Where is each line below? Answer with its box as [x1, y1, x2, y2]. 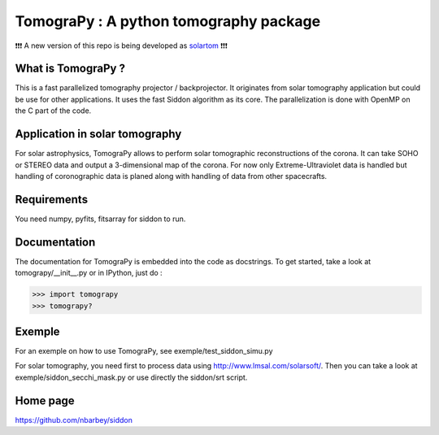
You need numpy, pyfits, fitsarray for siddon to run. [15, 214, 186, 224]
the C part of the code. [15, 106, 92, 115]
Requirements [15, 192, 89, 207]
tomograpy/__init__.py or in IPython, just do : [15, 268, 163, 278]
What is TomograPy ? [15, 62, 126, 76]
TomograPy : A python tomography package [15, 12, 321, 30]
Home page [15, 394, 75, 407]
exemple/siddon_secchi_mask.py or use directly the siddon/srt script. [15, 372, 248, 382]
